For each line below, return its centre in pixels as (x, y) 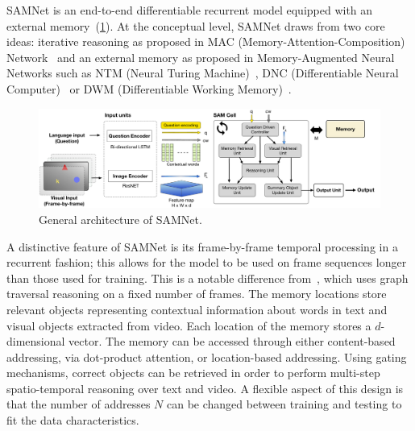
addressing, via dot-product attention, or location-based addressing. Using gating (207, 356)
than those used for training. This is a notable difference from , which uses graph (207, 278)
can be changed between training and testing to (284, 404)
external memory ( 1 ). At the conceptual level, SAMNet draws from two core (196, 25)
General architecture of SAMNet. (120, 219)
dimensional (36, 341)
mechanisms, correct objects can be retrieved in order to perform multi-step (193, 373)
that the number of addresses (79, 404)
